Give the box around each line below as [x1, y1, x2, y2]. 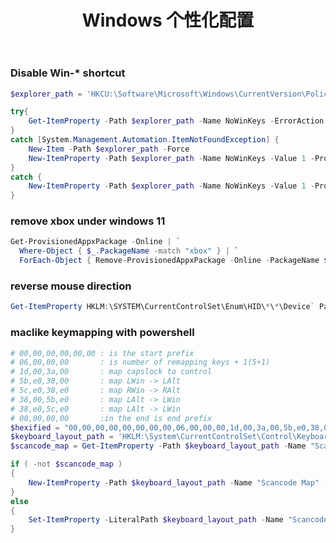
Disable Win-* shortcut [10, 66, 126, 80]
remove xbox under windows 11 [10, 214, 166, 228]
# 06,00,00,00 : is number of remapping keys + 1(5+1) [10, 357, 271, 368]
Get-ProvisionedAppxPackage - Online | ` [10, 237, 182, 247]
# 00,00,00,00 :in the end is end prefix [10, 413, 213, 423]
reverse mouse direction [10, 279, 132, 293]
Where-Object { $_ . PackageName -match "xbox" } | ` [19, 246, 240, 256]
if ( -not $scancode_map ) [10, 459, 123, 470]
